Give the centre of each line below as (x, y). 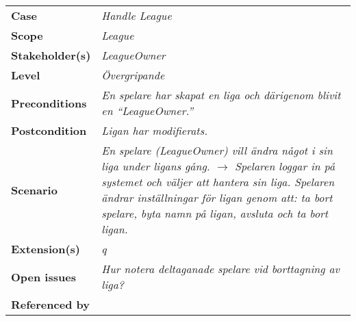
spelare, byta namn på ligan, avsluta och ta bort (215, 213)
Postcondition (49, 130)
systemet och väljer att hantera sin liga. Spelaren (218, 182)
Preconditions (49, 103)
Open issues (43, 277)
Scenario (34, 190)
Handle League (137, 15)
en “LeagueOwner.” (148, 111)
